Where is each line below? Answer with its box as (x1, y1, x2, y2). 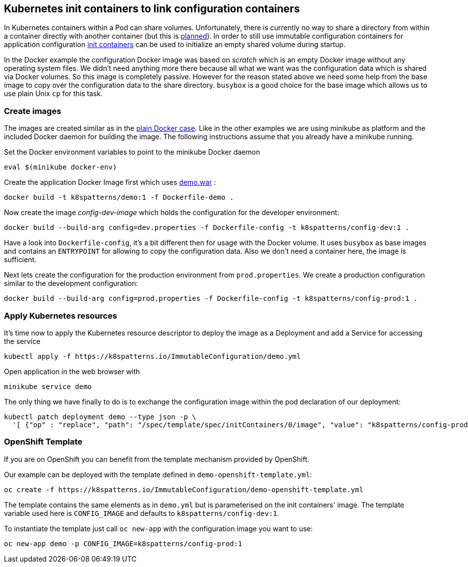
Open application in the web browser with (4, 367, 140, 376)
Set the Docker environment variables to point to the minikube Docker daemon (4, 148, 260, 157)
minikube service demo (4, 382, 92, 391)
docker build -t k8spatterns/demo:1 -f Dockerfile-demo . (4, 193, 234, 202)
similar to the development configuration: (4, 279, 138, 288)
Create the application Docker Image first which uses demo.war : (4, 178, 216, 187)
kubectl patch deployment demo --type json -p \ (4, 412, 196, 421)
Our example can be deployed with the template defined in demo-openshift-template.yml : (4, 470, 312, 479)
